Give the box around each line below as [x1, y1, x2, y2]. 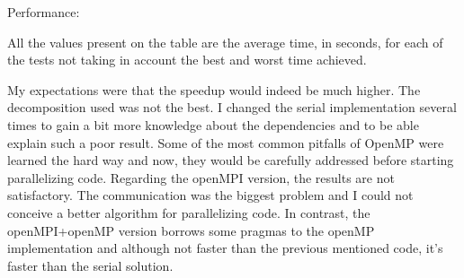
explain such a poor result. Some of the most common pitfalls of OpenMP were [7, 133, 444, 152]
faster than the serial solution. [7, 256, 174, 274]
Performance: [7, 3, 80, 21]
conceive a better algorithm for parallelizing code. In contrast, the [7, 203, 370, 222]
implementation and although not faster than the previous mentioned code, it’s [7, 239, 443, 257]
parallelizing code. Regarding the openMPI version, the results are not [7, 168, 395, 187]
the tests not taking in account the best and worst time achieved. [7, 50, 367, 69]
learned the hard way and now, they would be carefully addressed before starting [7, 151, 454, 169]
